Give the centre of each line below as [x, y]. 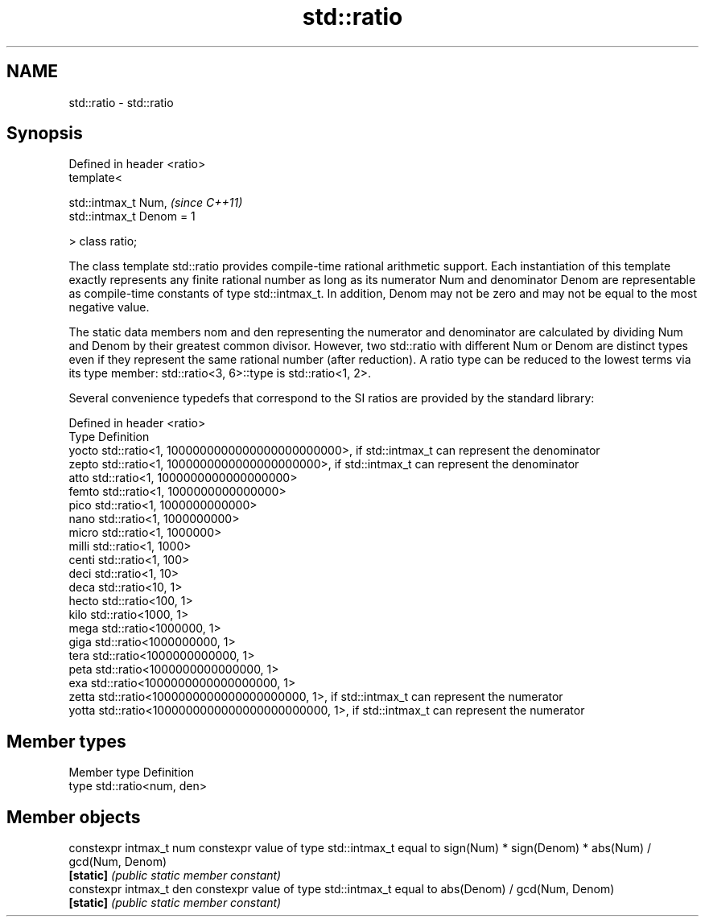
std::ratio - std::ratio [121, 102]
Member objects [74, 817]
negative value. [109, 307]
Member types [66, 741]
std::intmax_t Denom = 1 [132, 216]
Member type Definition [131, 773]
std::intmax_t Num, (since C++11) [156, 203]
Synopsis [45, 134]
